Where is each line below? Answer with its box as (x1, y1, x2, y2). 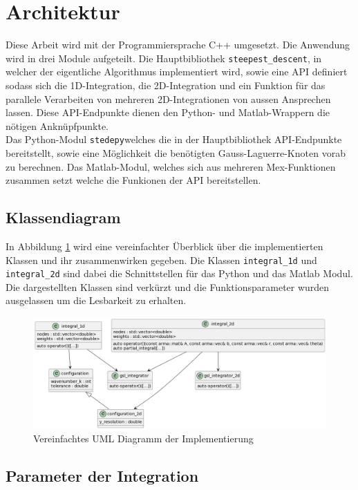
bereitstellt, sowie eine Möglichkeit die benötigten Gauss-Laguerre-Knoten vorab (6, 146, 346, 160)
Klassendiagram (6, 207, 121, 228)
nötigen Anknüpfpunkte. (6, 118, 109, 133)
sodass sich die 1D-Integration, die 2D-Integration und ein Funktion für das (6, 77, 326, 92)
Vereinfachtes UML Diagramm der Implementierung (33, 431, 254, 446)
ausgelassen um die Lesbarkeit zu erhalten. (6, 293, 187, 308)
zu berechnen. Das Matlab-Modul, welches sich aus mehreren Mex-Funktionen (6, 159, 336, 173)
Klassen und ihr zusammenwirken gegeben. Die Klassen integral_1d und (6, 252, 317, 267)
